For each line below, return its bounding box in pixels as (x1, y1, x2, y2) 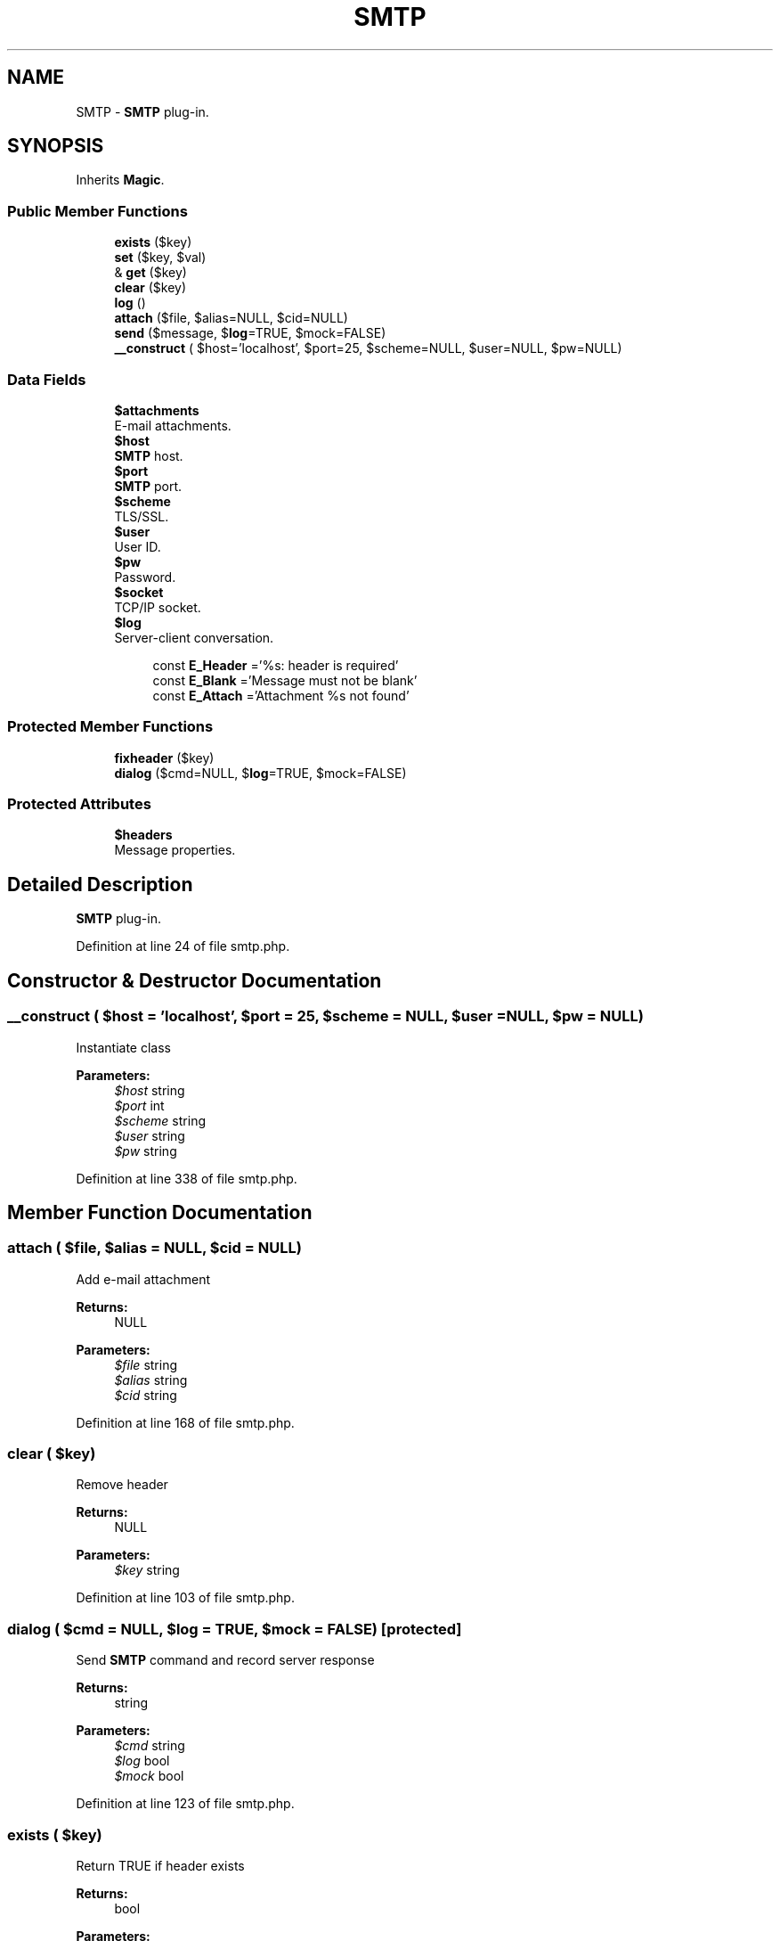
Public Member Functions (7, 201, 188, 220)
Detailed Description (7, 872, 193, 896)
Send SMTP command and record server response (76, 1652, 375, 1668)
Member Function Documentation (7, 1200, 313, 1224)
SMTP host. (114, 447, 183, 463)
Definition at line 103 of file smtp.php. (76, 1590, 295, 1606)
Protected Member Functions (7, 717, 214, 736)
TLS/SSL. (114, 508, 169, 524)
